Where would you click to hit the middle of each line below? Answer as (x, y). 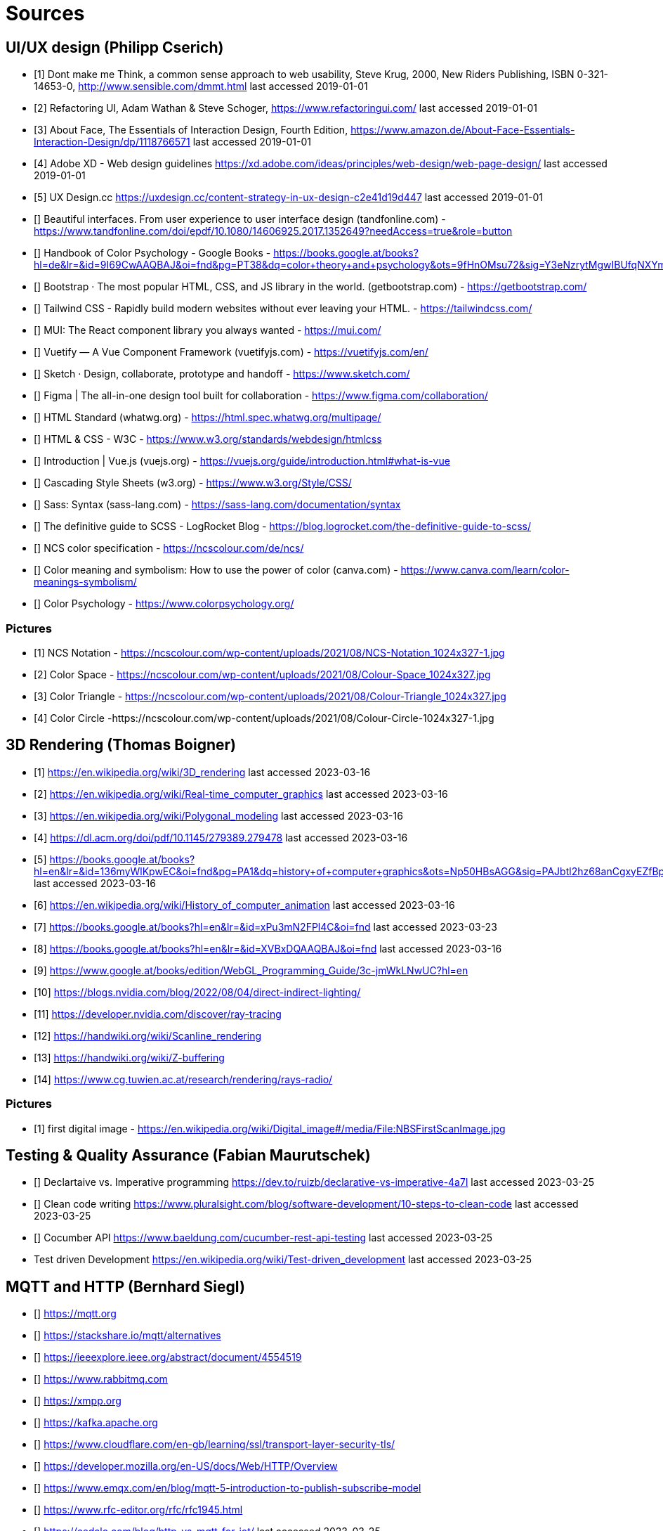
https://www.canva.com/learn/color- (485, 570)
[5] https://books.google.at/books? (114, 859)
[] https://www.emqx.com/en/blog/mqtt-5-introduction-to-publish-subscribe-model (228, 1488)
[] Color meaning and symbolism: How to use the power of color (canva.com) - (216, 570)
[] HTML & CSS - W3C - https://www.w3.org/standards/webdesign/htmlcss (208, 439)
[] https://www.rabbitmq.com (101, 1379)
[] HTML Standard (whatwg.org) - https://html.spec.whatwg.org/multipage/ (208, 418)
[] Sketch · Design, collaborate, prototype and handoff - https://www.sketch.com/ (222, 374)
